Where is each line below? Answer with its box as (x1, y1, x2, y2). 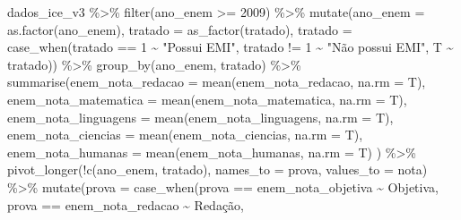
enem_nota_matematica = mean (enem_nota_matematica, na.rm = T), (7, 89, 407, 108)
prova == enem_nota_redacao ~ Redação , (7, 195, 245, 214)
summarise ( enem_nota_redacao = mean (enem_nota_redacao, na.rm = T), (7, 72, 426, 91)
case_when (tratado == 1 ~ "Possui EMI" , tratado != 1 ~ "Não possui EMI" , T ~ (7, 38, 454, 56)
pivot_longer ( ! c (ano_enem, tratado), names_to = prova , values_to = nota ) (7, 160, 428, 179)
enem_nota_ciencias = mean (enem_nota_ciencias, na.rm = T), (7, 125, 363, 144)
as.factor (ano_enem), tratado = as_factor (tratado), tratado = (7, 20, 352, 38)
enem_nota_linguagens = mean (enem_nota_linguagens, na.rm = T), (7, 107, 394, 126)
